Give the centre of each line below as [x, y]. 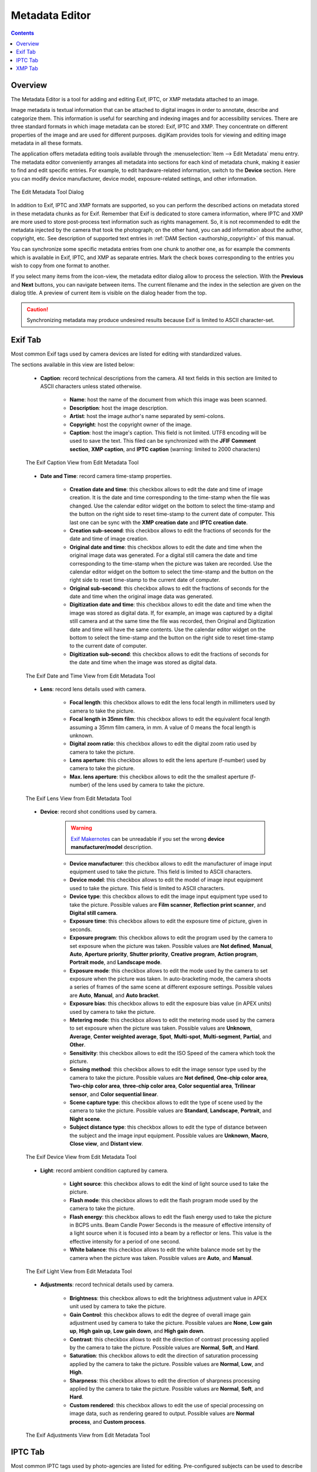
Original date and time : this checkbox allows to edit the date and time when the [166, 547]
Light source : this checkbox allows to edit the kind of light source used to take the [169, 1184]
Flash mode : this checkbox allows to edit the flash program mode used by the [164, 1200]
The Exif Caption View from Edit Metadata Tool [82, 463]
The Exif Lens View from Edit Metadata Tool [79, 798]
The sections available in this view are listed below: [73, 364]
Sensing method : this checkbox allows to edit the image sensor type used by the [168, 1069]
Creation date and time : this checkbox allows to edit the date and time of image [166, 489]
